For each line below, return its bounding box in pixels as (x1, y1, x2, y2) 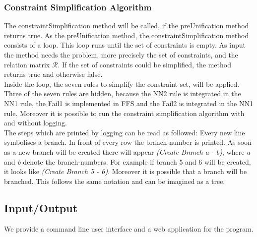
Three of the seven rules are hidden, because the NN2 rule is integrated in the (4, 88, 241, 99)
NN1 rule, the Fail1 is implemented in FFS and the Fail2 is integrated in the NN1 (4, 98, 253, 108)
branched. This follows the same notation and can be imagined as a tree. (4, 176, 225, 186)
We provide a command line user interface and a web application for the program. (4, 223, 254, 234)
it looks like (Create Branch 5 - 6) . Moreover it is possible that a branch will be (4, 166, 247, 177)
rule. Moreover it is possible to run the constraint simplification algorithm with (4, 108, 245, 118)
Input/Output (4, 200, 78, 215)
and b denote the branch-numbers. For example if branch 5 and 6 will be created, (4, 156, 251, 167)
